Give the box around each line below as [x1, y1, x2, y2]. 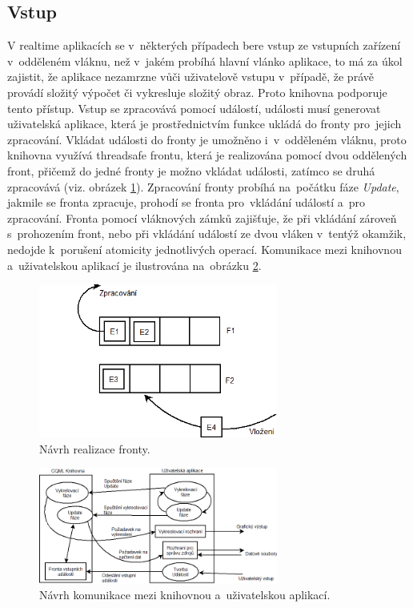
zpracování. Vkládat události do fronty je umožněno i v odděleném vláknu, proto [7, 131, 407, 147]
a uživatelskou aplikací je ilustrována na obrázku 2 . [7, 256, 262, 273]
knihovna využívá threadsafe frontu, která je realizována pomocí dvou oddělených [7, 147, 407, 163]
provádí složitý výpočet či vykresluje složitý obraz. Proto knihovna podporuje [7, 83, 387, 100]
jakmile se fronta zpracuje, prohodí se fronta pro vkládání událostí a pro [7, 194, 365, 211]
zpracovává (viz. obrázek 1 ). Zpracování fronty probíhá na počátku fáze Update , [7, 178, 399, 195]
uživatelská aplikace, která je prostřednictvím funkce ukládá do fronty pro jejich [7, 115, 402, 132]
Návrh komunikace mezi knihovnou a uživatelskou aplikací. [39, 586, 331, 603]
